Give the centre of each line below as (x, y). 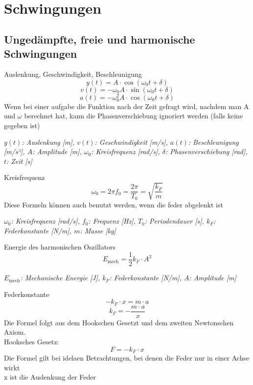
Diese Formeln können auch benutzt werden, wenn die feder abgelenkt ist (114, 204)
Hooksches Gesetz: (32, 341)
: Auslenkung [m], (48, 142)
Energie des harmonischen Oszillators (60, 247)
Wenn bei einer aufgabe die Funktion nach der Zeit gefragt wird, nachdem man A (126, 106)
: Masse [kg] (98, 230)
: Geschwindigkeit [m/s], (131, 142)
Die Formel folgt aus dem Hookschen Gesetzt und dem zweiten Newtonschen (119, 322)
